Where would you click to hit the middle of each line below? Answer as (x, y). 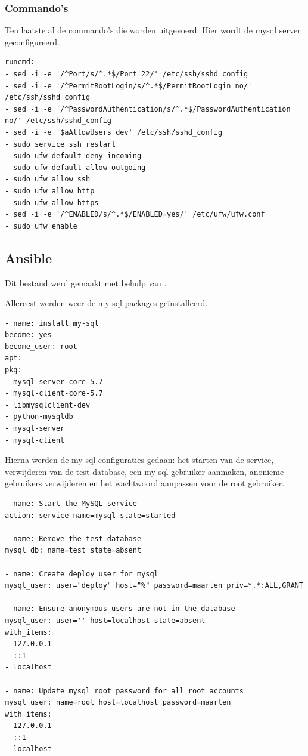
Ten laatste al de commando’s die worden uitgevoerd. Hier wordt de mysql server (153, 30)
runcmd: (20, 62)
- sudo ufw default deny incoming (73, 156)
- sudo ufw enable (41, 226)
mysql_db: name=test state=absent (73, 550)
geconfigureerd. (32, 41)
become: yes (28, 335)
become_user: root (41, 346)
